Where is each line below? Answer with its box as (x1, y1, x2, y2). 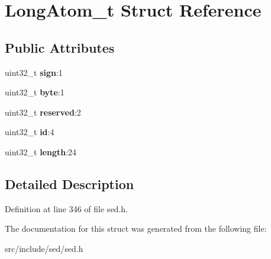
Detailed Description (5, 174, 134, 193)
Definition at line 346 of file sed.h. (5, 202, 128, 215)
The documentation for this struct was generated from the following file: (5, 222, 267, 235)
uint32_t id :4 (5, 126, 54, 138)
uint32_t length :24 (5, 145, 77, 158)
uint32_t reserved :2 (5, 105, 81, 118)
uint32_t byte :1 (5, 86, 64, 98)
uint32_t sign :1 (5, 66, 63, 78)
